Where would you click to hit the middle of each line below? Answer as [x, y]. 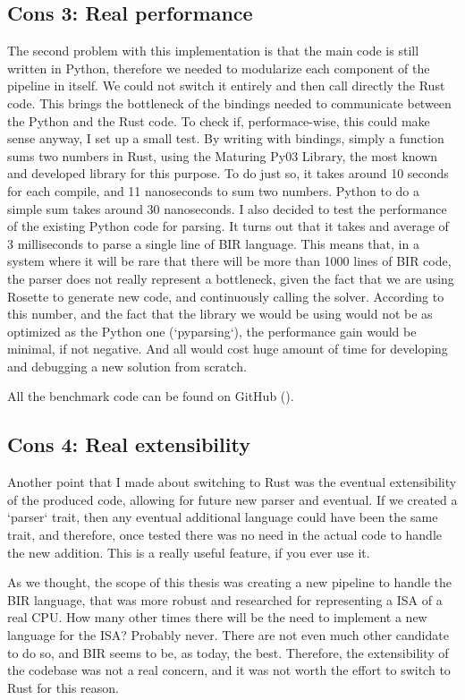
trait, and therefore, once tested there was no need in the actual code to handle [225, 535]
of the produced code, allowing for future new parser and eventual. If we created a [232, 499]
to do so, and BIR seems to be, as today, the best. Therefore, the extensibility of [228, 652]
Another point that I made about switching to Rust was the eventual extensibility [232, 482]
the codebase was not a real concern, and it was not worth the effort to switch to [229, 670]
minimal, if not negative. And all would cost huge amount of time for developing [228, 349]
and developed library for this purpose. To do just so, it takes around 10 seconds [228, 173]
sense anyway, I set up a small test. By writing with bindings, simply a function [226, 138]
